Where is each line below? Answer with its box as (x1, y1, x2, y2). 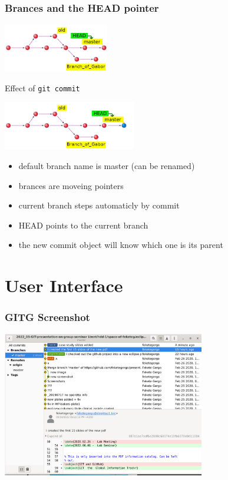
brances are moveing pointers (18, 179, 124, 191)
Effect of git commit (5, 81, 80, 94)
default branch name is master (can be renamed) (18, 160, 195, 172)
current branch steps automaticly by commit (18, 199, 180, 211)
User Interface (5, 273, 123, 297)
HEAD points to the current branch (18, 219, 148, 231)
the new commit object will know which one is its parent (18, 239, 223, 251)
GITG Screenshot (5, 310, 90, 325)
